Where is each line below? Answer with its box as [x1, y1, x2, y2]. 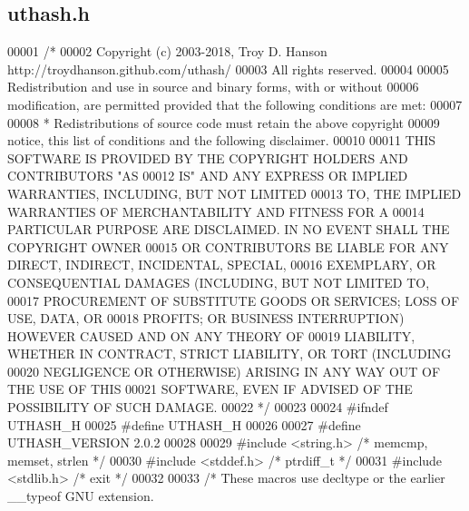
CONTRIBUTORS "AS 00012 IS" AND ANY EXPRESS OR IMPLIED [7, 166, 408, 185]
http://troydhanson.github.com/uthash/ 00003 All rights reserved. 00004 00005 [7, 59, 449, 78]
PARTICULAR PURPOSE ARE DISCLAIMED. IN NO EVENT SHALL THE [7, 220, 450, 239]
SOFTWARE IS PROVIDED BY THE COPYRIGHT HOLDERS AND [7, 148, 408, 167]
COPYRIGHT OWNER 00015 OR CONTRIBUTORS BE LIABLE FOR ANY [7, 237, 449, 256]
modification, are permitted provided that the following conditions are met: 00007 [7, 94, 463, 113]
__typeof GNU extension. [7, 486, 154, 506]
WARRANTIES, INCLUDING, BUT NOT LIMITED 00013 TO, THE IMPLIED [7, 183, 462, 202]
